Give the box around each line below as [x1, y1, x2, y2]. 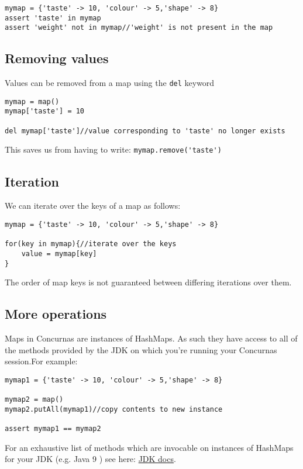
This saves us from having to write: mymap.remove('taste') [5, 143, 222, 156]
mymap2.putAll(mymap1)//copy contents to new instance [5, 405, 223, 413]
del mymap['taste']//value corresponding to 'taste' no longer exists [5, 126, 285, 135]
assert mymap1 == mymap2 [5, 425, 101, 433]
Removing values [5, 49, 109, 67]
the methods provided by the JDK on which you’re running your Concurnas [5, 343, 277, 356]
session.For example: [5, 355, 78, 367]
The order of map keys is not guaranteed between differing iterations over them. [5, 276, 292, 288]
